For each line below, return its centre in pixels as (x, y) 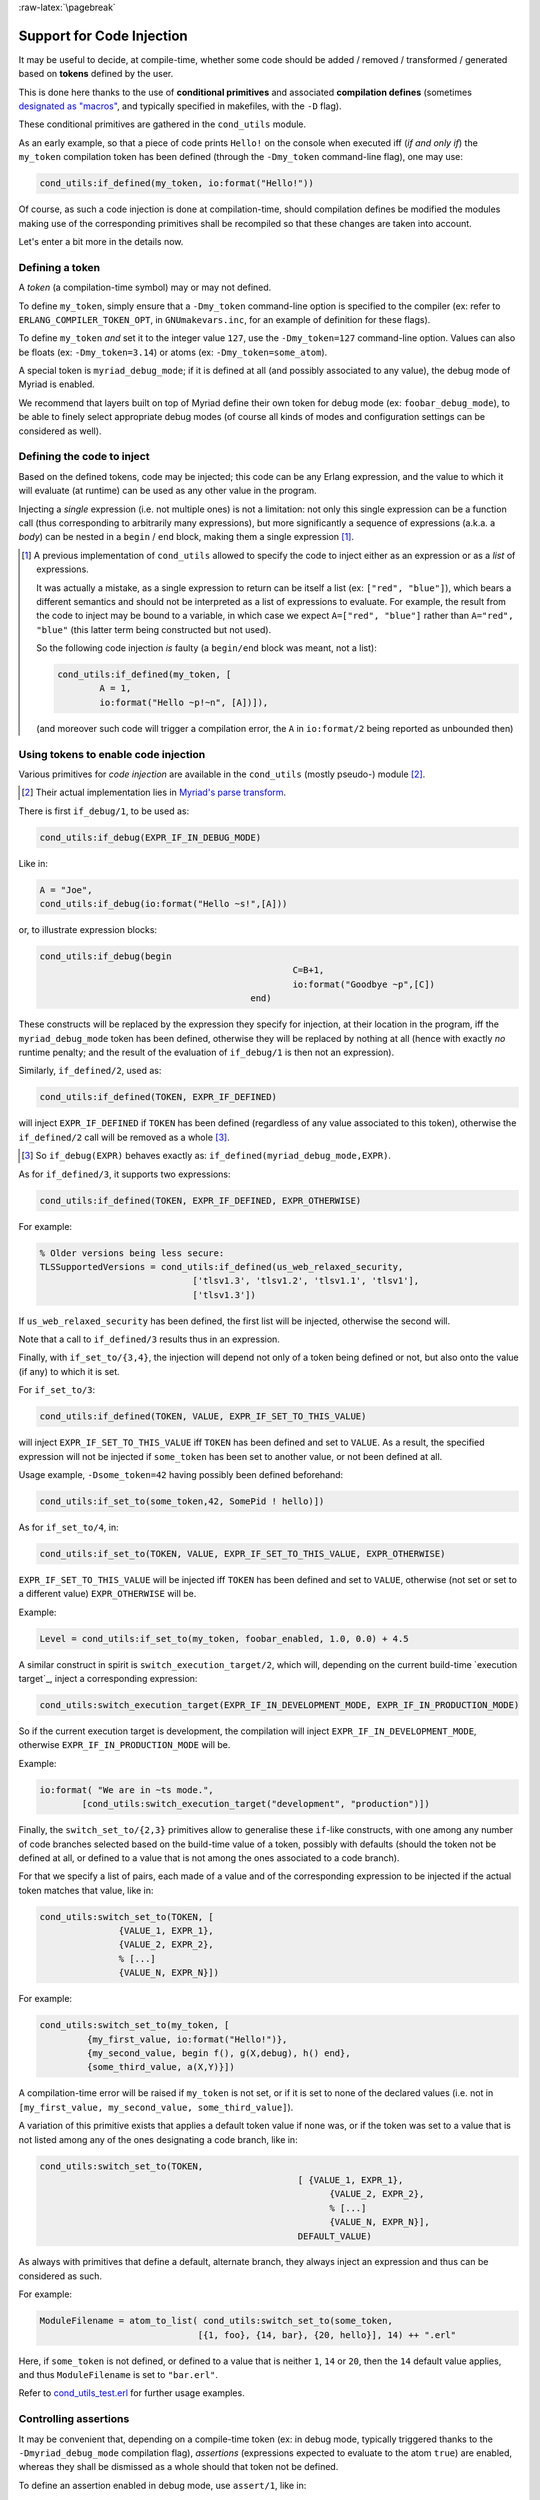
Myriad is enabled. (56, 384)
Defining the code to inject (84, 457)
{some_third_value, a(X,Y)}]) (160, 2067)
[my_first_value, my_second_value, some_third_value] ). (156, 2107)
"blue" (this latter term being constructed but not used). (154, 629)
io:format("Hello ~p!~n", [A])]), (184, 702)
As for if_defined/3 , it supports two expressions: (124, 1174)
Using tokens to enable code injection (112, 754)
